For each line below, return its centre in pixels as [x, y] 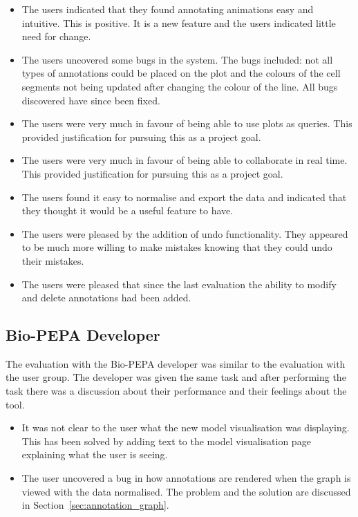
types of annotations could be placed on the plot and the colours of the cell [181, 73]
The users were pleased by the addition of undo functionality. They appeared [185, 233]
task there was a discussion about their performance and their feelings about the [176, 391]
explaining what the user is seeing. [95, 454]
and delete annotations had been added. [106, 298]
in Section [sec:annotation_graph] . [95, 505]
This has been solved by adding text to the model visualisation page [166, 441]
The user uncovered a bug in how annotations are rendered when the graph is [186, 478]
